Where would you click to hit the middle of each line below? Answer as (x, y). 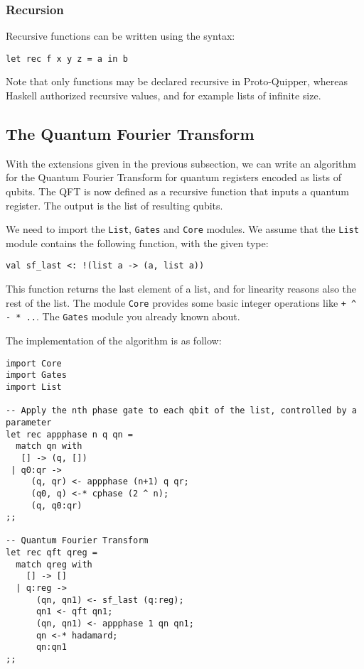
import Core (34, 363)
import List (34, 387)
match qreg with (54, 564)
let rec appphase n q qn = (69, 434)
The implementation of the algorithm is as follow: (114, 341)
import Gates (36, 375)
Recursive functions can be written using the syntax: (121, 36)
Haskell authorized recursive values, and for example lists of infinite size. (164, 96)
